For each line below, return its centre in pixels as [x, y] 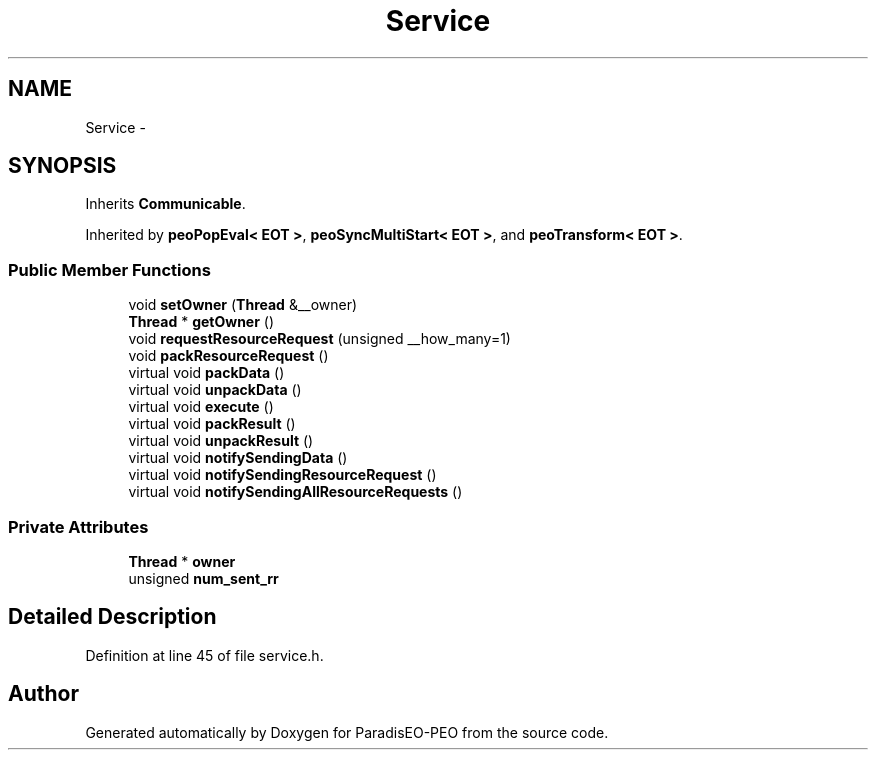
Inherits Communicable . [165, 204]
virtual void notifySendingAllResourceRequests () [295, 492]
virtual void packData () [206, 373]
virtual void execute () [201, 407]
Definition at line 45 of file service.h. [204, 655]
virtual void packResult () [212, 424]
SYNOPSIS [62, 166]
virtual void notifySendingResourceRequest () [282, 475]
